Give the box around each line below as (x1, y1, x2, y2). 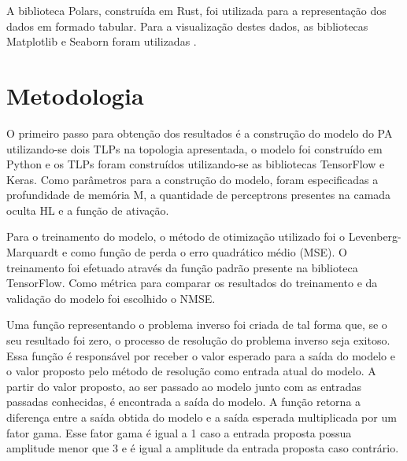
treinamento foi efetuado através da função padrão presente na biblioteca (6, 259, 358, 275)
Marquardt (6, 244, 59, 260)
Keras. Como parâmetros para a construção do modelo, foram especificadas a (6, 171, 379, 187)
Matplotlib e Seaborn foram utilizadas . (6, 33, 197, 50)
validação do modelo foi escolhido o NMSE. (6, 290, 216, 306)
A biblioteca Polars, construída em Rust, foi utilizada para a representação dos (6, 2, 387, 18)
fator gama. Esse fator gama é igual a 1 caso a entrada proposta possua (6, 424, 352, 441)
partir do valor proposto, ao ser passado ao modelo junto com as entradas (6, 378, 362, 394)
